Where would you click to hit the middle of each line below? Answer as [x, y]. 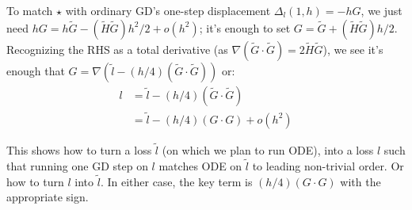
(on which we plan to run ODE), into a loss [268, 150]
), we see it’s [353, 49]
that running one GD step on [77, 165]
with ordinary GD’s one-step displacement [168, 10]
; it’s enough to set [245, 27]
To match [30, 10]
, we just [381, 10]
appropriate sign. [48, 197]
